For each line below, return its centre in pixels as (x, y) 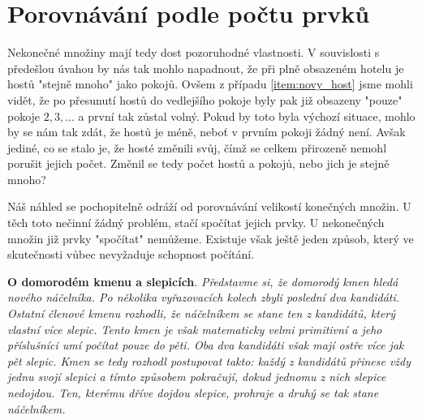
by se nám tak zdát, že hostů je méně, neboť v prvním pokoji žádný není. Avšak (207, 132)
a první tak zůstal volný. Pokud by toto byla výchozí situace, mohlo (247, 116)
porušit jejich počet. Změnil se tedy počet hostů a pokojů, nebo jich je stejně (198, 163)
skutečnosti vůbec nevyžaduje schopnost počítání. (131, 254)
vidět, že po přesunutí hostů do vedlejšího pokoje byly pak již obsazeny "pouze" (205, 99)
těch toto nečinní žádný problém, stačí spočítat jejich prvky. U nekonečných (196, 223)
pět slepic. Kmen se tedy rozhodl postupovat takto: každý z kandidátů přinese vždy (209, 360)
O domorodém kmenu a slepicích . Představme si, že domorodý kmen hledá (203, 281)
